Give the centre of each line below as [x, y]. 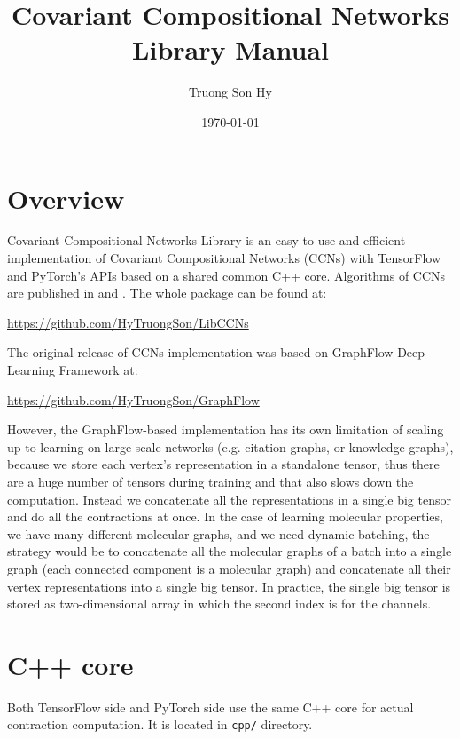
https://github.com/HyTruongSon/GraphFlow [133, 399]
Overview [66, 198]
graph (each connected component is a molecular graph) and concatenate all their [229, 568]
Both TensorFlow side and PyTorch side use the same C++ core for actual [211, 707]
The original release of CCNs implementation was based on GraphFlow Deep [216, 352]
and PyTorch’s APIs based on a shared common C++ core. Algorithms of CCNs [226, 275]
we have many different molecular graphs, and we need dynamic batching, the [218, 533]
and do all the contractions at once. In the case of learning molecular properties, [225, 517]
